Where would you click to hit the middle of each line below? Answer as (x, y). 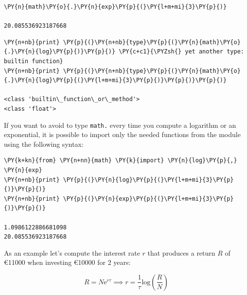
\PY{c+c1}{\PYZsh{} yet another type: (181, 52)
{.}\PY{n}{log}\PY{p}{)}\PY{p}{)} (60, 52)
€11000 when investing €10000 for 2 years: (67, 262)
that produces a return (181, 252)
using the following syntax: (44, 144)
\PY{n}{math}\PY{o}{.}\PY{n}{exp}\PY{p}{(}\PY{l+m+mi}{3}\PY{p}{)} (115, 7)
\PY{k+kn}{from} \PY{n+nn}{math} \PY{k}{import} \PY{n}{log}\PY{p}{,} (121, 161)
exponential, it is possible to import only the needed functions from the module (122, 134)
